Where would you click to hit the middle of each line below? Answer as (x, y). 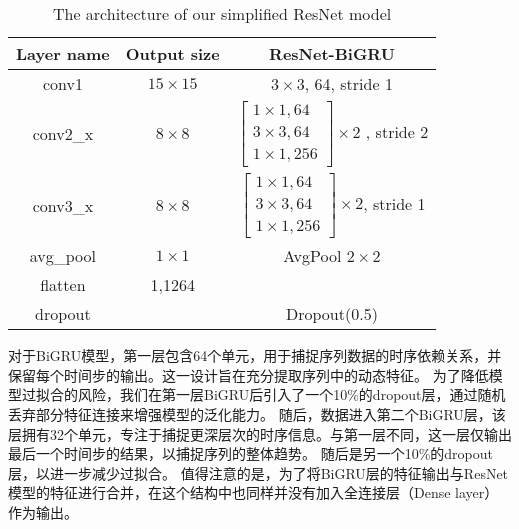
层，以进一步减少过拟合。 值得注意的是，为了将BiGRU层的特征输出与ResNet (258, 472)
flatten (63, 285)
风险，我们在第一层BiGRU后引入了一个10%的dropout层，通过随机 (291, 394)
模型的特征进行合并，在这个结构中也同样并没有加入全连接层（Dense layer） (253, 492)
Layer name (63, 53)
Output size (172, 53)
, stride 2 (397, 131)
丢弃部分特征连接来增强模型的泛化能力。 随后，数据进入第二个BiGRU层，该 (257, 414)
